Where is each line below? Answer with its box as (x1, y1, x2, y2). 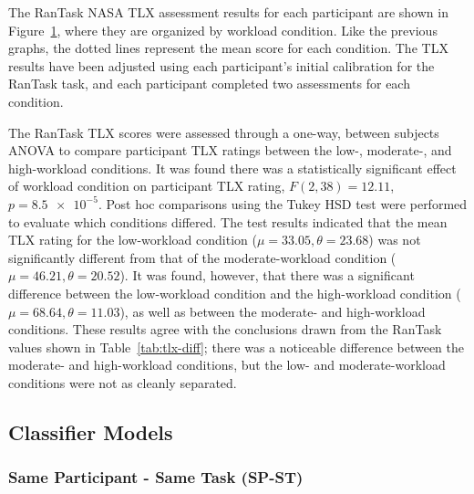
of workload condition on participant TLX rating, (8, 176, 285, 195)
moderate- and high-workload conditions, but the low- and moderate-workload (8, 355, 446, 374)
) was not (368, 230, 421, 249)
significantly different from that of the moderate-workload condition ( (8, 247, 397, 267)
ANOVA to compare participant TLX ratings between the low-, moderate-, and (8, 141, 452, 160)
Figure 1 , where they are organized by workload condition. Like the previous (8, 20, 438, 39)
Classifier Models (8, 417, 173, 446)
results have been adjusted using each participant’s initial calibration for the (8, 56, 435, 75)
